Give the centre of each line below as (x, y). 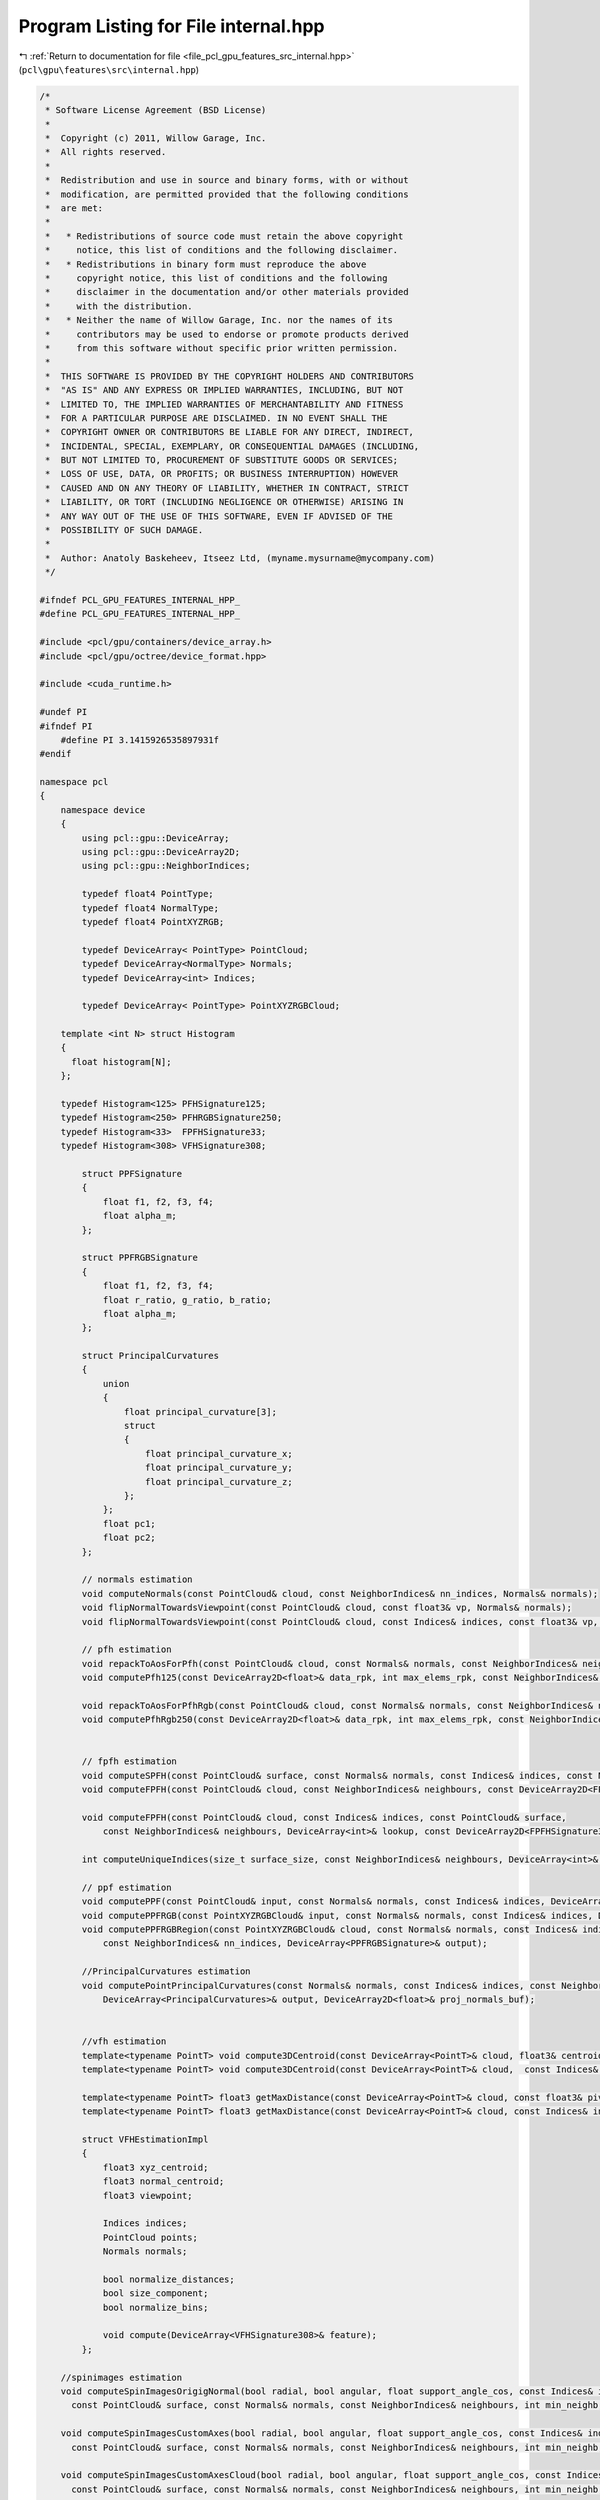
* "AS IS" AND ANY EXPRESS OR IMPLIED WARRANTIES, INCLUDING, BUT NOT (224, 390)
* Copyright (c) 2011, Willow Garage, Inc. (156, 138)
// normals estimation (137, 1579)
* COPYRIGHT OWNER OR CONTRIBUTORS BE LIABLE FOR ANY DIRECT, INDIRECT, (230, 432)
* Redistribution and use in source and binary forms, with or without (227, 180)
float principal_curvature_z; (219, 1481)
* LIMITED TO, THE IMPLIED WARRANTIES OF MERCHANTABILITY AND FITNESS (224, 404)
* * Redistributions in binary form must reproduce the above (206, 264)
